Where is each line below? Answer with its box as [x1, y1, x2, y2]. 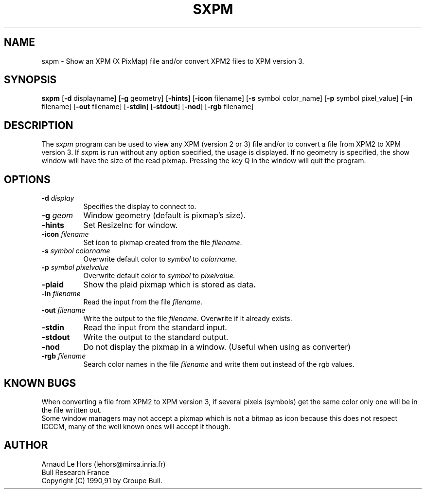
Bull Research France [41, 468, 109, 476]
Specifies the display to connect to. [83, 202, 196, 211]
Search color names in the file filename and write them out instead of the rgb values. [83, 360, 355, 369]
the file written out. [41, 405, 102, 414]
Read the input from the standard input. [83, 322, 227, 333]
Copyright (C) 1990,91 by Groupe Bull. [41, 476, 162, 485]
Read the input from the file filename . [83, 298, 203, 306]
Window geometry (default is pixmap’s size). [83, 210, 246, 221]
